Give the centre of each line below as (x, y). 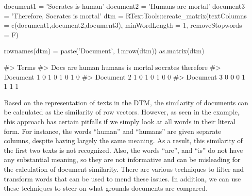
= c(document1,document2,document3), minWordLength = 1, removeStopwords (123, 25)
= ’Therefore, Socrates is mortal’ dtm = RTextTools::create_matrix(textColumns (126, 15)
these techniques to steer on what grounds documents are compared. (106, 188)
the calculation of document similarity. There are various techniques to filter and (124, 169)
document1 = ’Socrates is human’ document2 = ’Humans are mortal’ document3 (125, 6)
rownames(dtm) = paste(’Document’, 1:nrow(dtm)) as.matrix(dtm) (104, 51)
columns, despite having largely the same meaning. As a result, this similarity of (123, 140)
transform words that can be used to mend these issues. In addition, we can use (122, 178)
